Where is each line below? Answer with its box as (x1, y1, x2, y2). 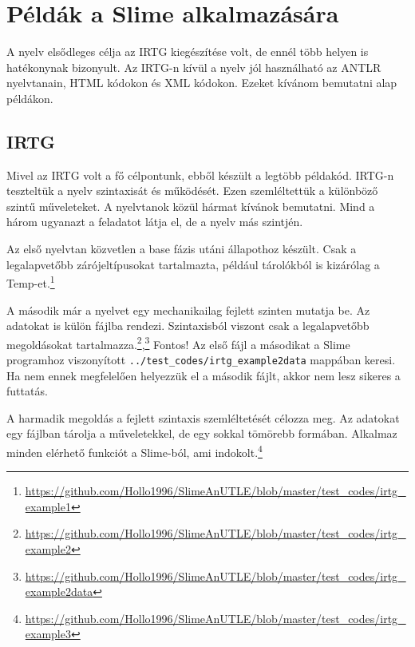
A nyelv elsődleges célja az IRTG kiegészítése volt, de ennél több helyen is (6, 43, 369, 60)
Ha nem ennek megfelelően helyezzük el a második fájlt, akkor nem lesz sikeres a (6, 367, 401, 383)
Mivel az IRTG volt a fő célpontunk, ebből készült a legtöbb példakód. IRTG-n (6, 166, 394, 183)
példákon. (6, 89, 53, 106)
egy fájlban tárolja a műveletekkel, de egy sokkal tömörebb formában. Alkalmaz (6, 425, 397, 442)
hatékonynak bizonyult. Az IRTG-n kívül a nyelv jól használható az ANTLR (6, 58, 381, 75)
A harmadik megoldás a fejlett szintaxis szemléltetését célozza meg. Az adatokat (6, 409, 400, 426)
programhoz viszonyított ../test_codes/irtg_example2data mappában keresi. (6, 351, 396, 367)
